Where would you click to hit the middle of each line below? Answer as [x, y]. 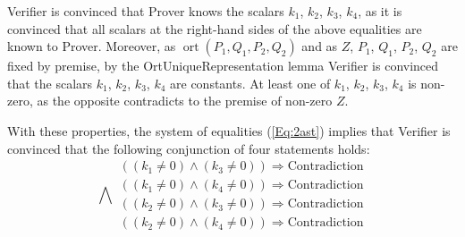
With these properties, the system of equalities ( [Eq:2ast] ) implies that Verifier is [229, 130]
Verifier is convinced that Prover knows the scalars [146, 11]
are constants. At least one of [250, 83]
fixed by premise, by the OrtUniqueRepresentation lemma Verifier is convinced [223, 66]
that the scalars [50, 83]
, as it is [380, 11]
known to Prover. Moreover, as [92, 46]
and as [320, 46]
